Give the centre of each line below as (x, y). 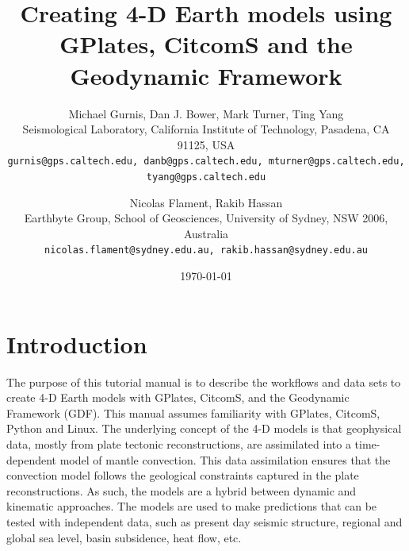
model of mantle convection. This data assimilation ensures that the (225, 459)
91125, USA (206, 144)
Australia (206, 233)
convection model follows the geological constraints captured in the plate (183, 475)
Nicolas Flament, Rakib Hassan (206, 202)
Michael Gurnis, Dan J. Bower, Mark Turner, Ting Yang (206, 113)
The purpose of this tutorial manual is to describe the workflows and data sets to (204, 381)
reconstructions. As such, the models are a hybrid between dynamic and (182, 490)
